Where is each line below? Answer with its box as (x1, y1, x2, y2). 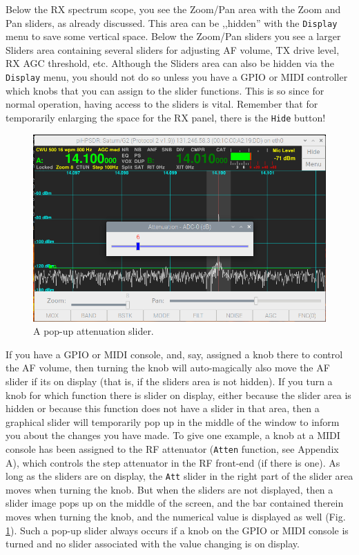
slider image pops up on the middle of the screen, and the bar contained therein (6, 496, 344, 510)
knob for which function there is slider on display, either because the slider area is (6, 387, 351, 402)
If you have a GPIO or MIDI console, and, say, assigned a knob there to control (6, 347, 343, 361)
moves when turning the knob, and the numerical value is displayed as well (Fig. (6, 509, 346, 524)
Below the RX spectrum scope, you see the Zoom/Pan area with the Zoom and (6, 2, 341, 16)
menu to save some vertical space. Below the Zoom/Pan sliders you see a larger (6, 29, 341, 43)
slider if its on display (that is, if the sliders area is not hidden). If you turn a (6, 373, 333, 388)
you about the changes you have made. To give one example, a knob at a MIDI (6, 428, 340, 442)
